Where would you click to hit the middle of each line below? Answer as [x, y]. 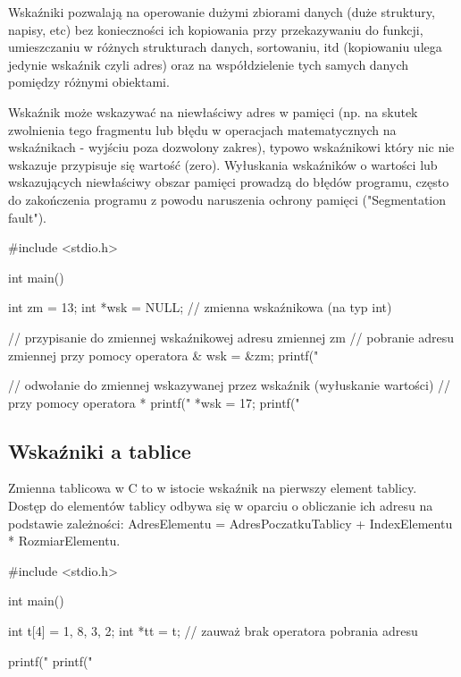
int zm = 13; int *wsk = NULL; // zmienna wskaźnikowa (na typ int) [200, 307]
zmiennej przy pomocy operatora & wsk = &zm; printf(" [163, 355]
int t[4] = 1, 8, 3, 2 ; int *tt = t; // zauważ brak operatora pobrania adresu [213, 631]
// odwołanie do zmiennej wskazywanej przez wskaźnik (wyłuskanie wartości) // [230, 385]
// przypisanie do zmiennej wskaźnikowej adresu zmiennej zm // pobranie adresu [231, 337]
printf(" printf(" [50, 660]
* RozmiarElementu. [64, 541]
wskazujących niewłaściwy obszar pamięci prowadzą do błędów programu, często [229, 182]
